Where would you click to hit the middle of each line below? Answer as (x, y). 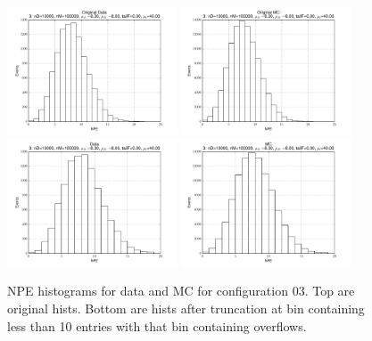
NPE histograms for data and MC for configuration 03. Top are (181, 291)
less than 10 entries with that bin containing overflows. (157, 325)
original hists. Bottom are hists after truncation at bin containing (186, 308)
